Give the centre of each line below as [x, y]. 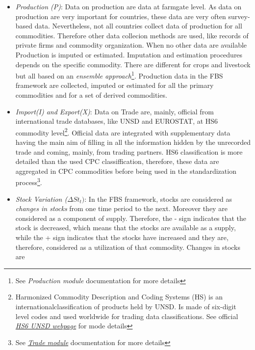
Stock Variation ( [41, 199]
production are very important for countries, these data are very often [121, 16]
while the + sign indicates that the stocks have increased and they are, [122, 237]
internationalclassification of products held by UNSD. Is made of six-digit [126, 306]
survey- [239, 16]
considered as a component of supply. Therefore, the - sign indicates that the [131, 218]
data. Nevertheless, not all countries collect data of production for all [138, 26]
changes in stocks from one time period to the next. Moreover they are [121, 208]
